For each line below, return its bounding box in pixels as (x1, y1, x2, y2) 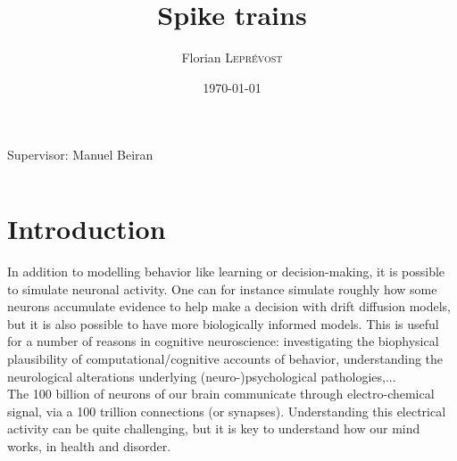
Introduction (7, 210, 166, 247)
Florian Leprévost (181, 48, 283, 67)
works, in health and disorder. (7, 436, 171, 455)
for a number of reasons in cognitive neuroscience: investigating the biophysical (7, 332, 439, 350)
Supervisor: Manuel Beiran (7, 145, 154, 164)
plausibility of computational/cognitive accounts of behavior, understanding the (7, 350, 444, 367)
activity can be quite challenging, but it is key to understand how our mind (7, 419, 420, 438)
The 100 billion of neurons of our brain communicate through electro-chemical (7, 384, 435, 403)
